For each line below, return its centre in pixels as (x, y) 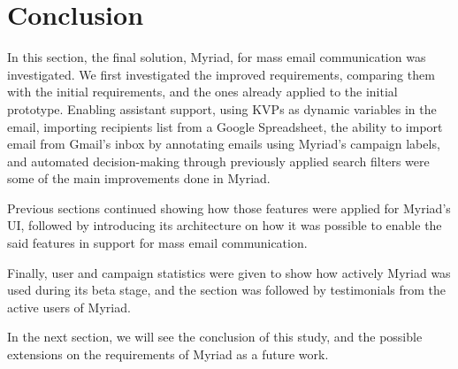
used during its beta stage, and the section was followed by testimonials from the (227, 290)
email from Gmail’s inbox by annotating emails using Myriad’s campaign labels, (224, 144)
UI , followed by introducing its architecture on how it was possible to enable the (225, 225)
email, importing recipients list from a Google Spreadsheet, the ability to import (225, 126)
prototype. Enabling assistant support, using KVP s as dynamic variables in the (222, 108)
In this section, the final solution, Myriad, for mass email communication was (217, 57)
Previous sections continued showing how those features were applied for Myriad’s (229, 208)
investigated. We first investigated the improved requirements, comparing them (221, 74)
